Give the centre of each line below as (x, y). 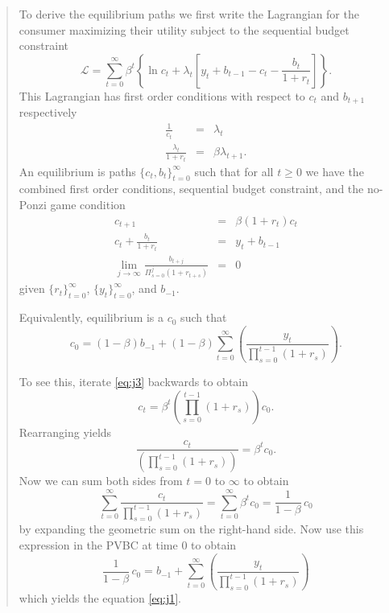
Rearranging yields (65, 432)
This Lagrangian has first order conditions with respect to (162, 95)
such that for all (234, 171)
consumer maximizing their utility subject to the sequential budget (184, 29)
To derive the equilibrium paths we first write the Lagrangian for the (189, 14)
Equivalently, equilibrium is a (91, 317)
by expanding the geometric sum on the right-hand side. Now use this (191, 529)
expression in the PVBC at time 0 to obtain (128, 544)
